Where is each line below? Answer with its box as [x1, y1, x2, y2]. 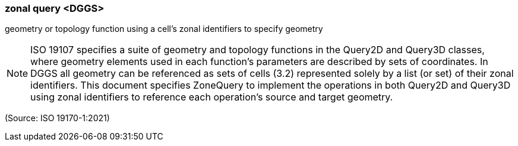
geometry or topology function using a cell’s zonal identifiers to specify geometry [5, 24, 323, 34]
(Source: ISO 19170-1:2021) [5, 113, 110, 124]
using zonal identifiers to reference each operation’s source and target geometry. [30, 91, 393, 103]
